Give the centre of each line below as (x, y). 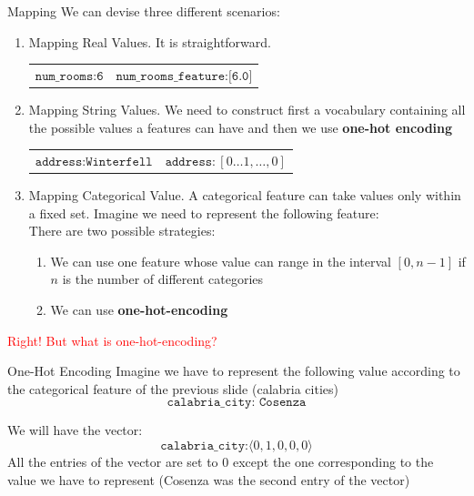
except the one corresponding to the (333, 461)
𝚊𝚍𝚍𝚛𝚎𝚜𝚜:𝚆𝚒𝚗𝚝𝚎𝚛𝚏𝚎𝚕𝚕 (94, 162)
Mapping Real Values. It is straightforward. (150, 41)
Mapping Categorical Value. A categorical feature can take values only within (245, 195)
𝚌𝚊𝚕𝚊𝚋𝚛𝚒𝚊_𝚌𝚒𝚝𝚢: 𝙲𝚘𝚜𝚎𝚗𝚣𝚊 (237, 403)
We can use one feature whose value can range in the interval (221, 261)
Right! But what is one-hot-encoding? (112, 340)
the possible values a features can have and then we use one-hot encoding (241, 127)
